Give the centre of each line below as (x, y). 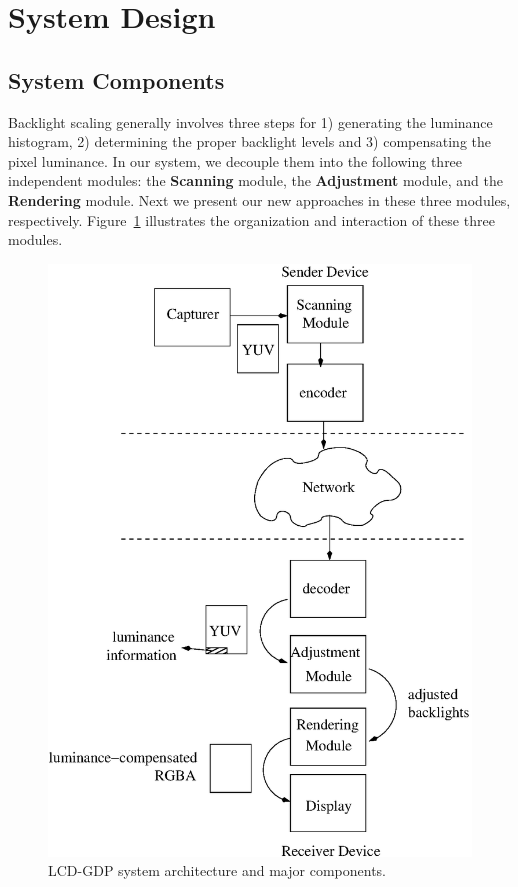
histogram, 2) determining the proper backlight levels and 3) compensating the (250, 141)
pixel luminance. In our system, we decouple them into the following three (235, 160)
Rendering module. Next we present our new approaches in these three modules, (259, 199)
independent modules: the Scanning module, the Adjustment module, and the (255, 180)
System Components (116, 79)
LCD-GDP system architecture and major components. (217, 870)
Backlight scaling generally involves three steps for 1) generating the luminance (250, 121)
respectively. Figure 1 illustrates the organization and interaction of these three (251, 219)
